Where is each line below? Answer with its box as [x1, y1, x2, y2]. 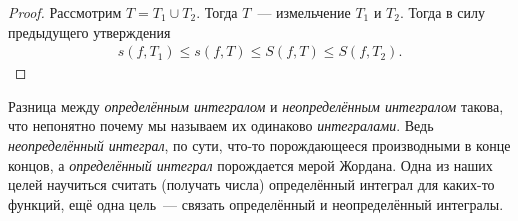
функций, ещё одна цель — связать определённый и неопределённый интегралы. [8, 193, 504, 214]
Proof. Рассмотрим [8, 2, 122, 22]
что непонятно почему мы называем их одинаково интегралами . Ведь [8, 115, 434, 136]
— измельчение [257, 2, 351, 22]
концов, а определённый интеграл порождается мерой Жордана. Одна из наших [8, 154, 493, 175]
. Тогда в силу [399, 2, 486, 22]
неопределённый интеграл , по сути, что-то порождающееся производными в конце [8, 135, 511, 155]
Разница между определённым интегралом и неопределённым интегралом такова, [8, 95, 504, 116]
